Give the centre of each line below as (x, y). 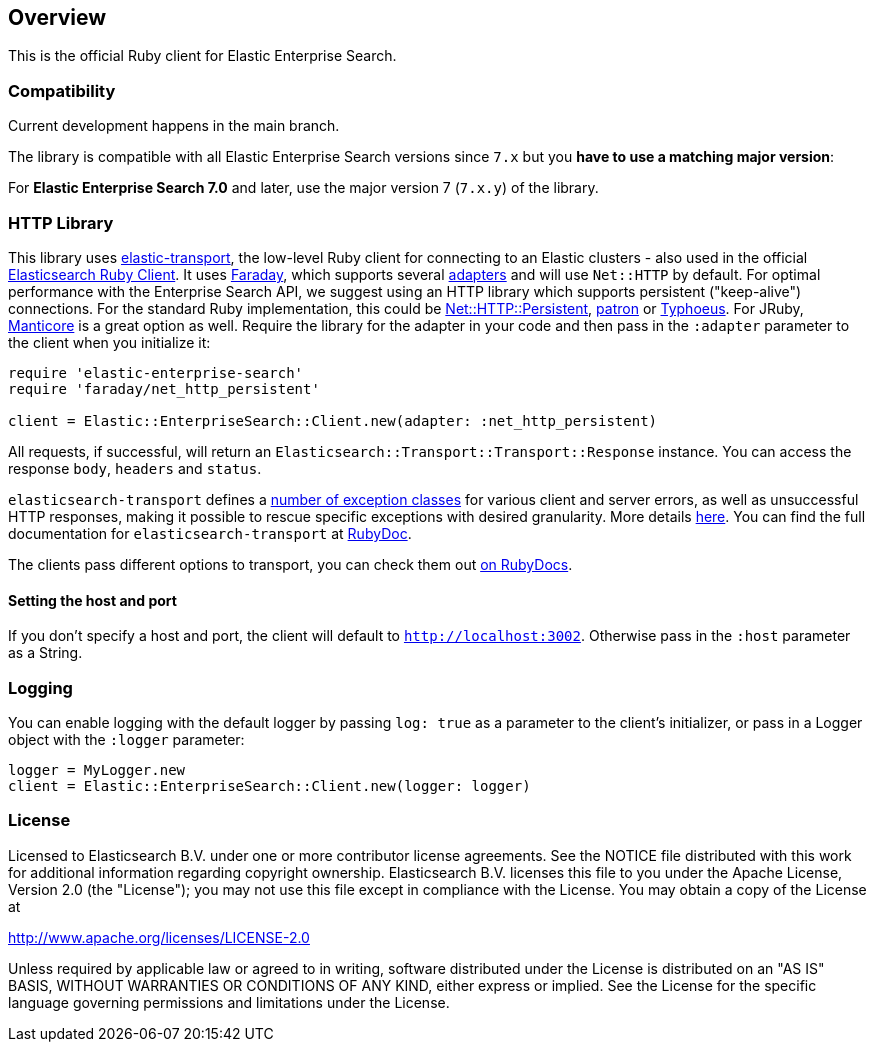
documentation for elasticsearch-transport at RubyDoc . (210, 533)
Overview (57, 17)
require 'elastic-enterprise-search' (156, 372)
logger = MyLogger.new (97, 769)
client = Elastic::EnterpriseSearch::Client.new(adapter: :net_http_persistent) (333, 420)
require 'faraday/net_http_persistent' (164, 388)
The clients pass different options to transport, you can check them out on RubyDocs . (290, 564)
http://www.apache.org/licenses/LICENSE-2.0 (159, 937)
